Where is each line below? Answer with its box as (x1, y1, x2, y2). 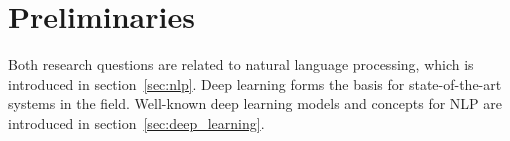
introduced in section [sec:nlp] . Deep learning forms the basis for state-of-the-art (8, 73, 502, 94)
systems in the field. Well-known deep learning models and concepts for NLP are (8, 93, 502, 114)
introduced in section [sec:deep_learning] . (8, 112, 265, 133)
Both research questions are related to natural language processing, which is (8, 54, 474, 75)
